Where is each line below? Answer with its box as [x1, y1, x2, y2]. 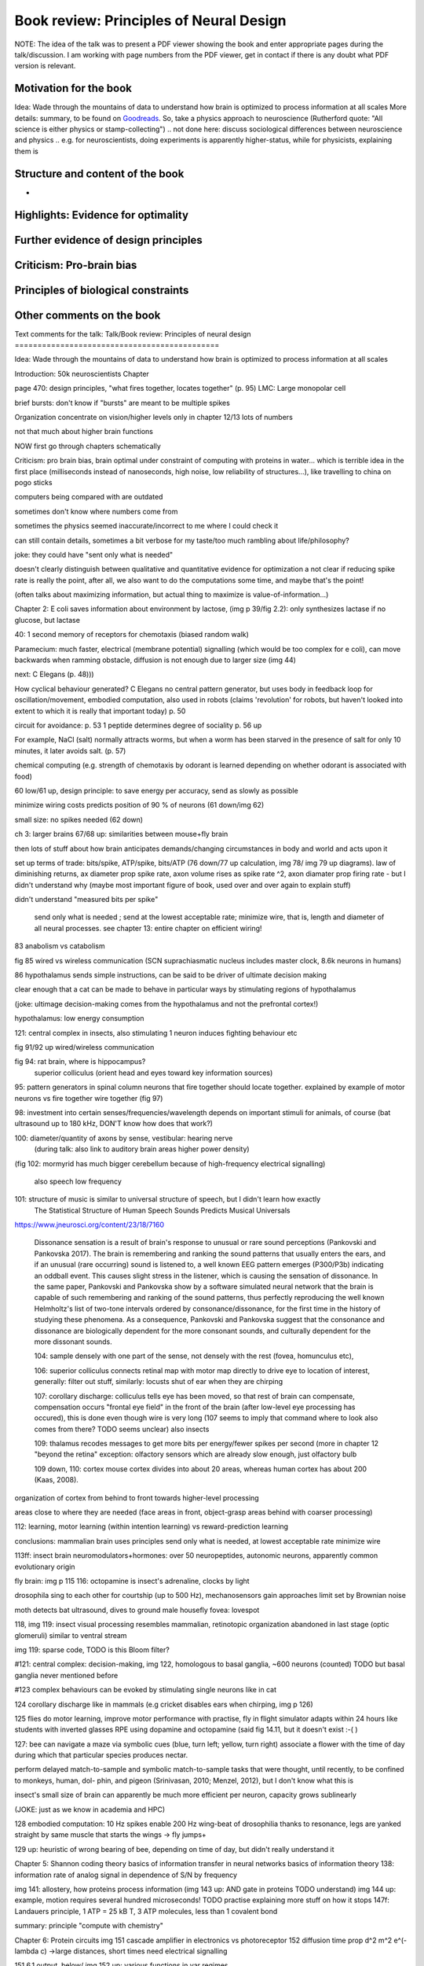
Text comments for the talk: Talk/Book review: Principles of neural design [14, 329, 251, 338]
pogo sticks [14, 477, 53, 487]
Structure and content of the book [14, 167, 185, 180]
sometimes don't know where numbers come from [14, 506, 178, 516]
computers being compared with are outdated [14, 492, 163, 502]
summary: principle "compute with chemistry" [14, 1921, 164, 1931]
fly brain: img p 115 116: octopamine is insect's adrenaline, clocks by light [14, 1577, 250, 1585]
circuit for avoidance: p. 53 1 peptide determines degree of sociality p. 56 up [14, 720, 262, 730]
